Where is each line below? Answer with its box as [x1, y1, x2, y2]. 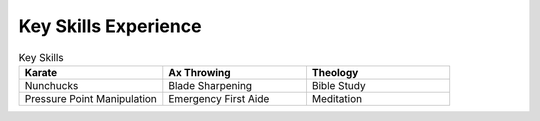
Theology [311, 65, 359, 79]
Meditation [311, 91, 363, 105]
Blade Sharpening [168, 78, 253, 92]
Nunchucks [24, 78, 79, 92]
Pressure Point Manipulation [24, 91, 157, 105]
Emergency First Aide [168, 91, 270, 105]
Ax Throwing [168, 65, 231, 79]
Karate [24, 65, 58, 79]
